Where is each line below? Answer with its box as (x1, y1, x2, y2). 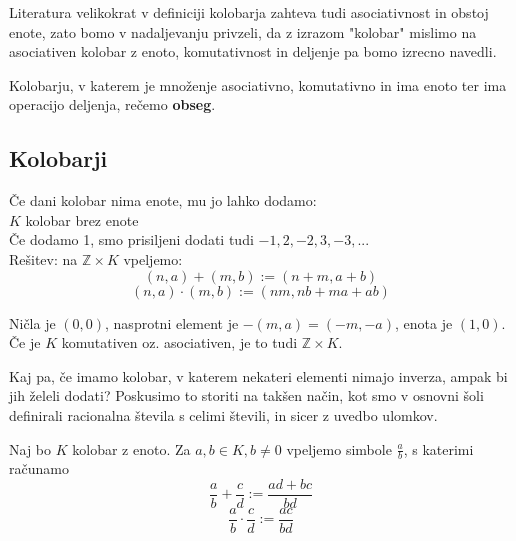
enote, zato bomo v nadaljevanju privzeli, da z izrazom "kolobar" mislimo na (9, 21, 477, 42)
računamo (9, 458, 69, 479)
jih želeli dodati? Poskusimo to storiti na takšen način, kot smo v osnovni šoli (9, 385, 484, 406)
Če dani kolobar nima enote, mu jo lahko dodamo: (9, 190, 317, 211)
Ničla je (9, 312, 56, 333)
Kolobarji (9, 143, 108, 174)
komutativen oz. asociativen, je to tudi (61, 332, 298, 353)
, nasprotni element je (105, 312, 239, 333)
